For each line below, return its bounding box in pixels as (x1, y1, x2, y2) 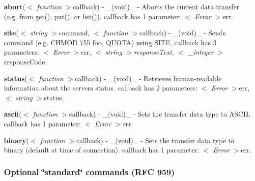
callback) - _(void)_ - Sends (139, 28, 226, 38)
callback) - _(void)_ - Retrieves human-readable (75, 73, 222, 83)
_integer (188, 47, 214, 57)
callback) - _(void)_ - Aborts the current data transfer (73, 1, 240, 11)
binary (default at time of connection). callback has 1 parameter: (4, 145, 199, 155)
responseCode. (4, 56, 47, 66)
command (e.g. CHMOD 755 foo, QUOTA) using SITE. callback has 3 (4, 37, 217, 47)
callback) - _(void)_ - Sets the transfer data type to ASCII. (69, 109, 251, 119)
